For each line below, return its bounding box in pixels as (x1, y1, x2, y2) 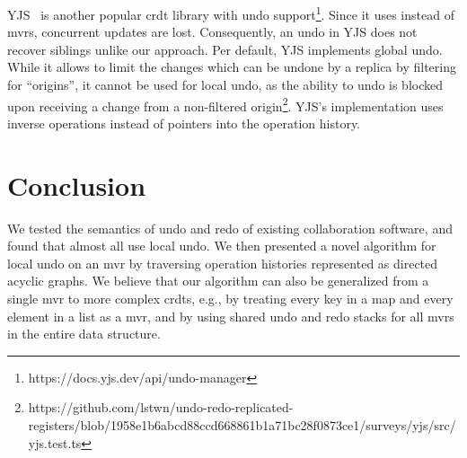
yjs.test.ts (28, 433, 82, 452)
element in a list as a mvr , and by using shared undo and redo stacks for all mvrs (7, 306, 454, 325)
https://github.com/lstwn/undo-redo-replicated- (28, 398, 294, 417)
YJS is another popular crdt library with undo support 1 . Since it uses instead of (7, 3, 454, 23)
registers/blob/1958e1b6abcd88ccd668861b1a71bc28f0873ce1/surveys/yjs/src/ (28, 415, 456, 434)
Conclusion (7, 166, 146, 203)
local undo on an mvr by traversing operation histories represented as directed (7, 253, 438, 272)
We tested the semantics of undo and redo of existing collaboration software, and (7, 218, 453, 237)
